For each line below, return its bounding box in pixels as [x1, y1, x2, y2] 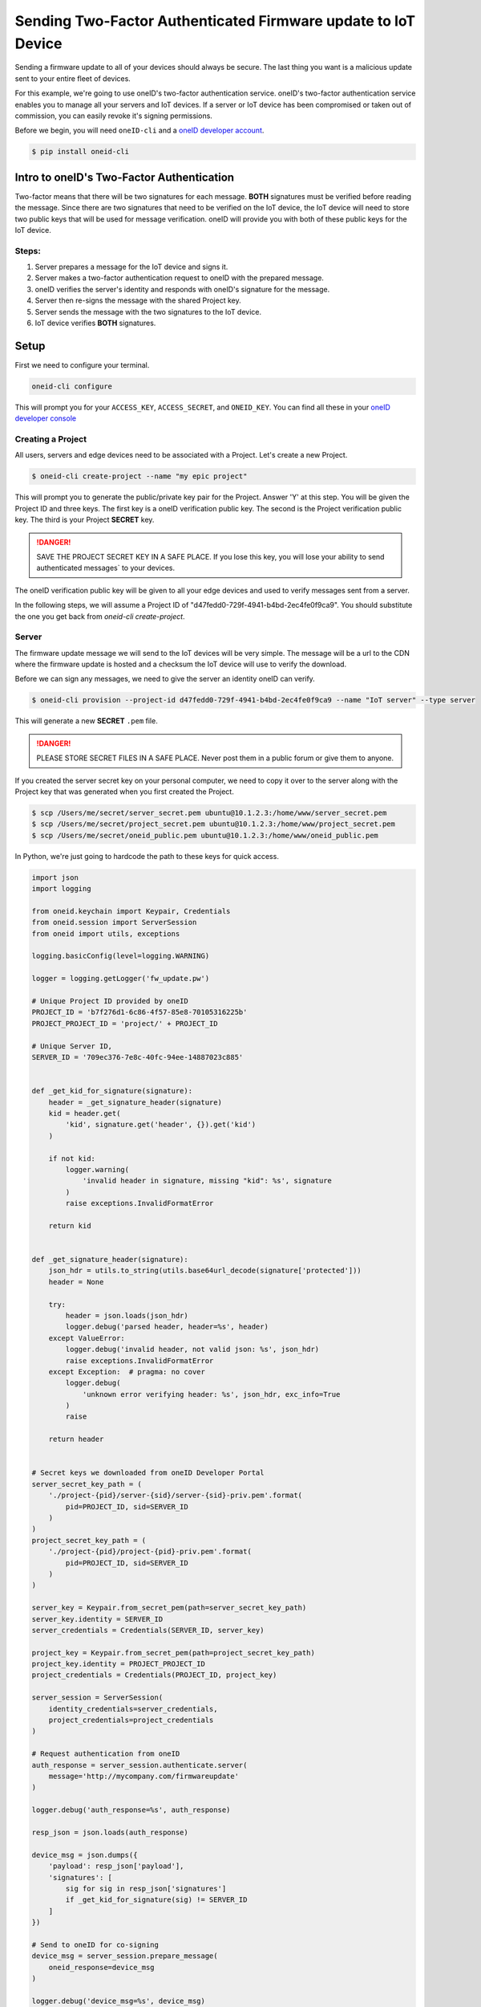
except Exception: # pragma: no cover [48, 1367, 206, 1376]
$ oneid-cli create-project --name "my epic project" [31, 472, 248, 481]
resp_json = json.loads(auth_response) [31, 1827, 188, 1837]
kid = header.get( [48, 1109, 121, 1117]
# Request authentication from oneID [31, 1749, 180, 1758]
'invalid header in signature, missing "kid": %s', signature [82, 1176, 333, 1186]
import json [31, 873, 79, 882]
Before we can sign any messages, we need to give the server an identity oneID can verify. [14, 674, 316, 684]
